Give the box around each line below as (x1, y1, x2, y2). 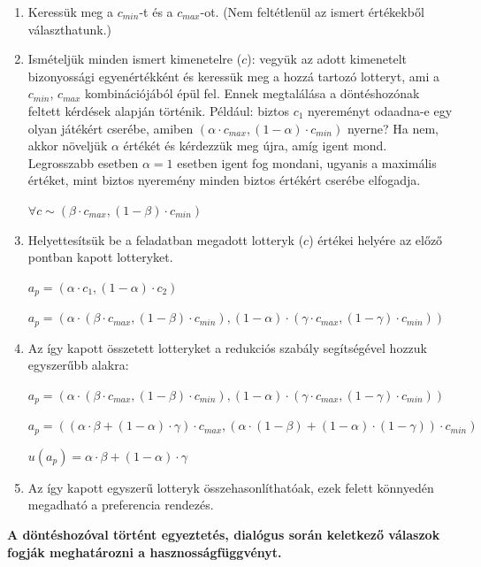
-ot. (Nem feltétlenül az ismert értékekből (200, 3, 424, 20)
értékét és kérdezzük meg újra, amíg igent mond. (123, 136, 387, 155)
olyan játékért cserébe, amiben (27, 119, 194, 137)
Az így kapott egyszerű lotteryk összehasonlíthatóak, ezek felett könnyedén (27, 478, 434, 496)
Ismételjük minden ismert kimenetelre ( (27, 50, 242, 68)
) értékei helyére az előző (309, 230, 443, 249)
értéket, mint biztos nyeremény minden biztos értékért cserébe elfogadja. (27, 171, 421, 189)
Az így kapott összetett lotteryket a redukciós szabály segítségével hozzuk (27, 338, 427, 356)
